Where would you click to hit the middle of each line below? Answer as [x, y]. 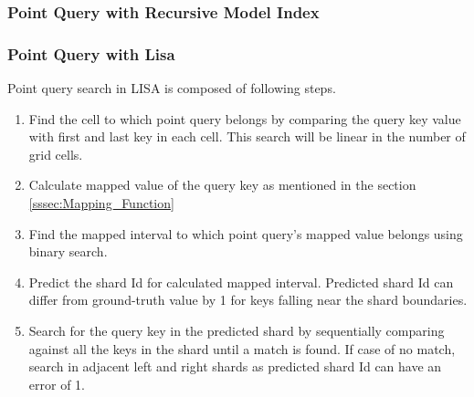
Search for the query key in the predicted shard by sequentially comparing [237, 330]
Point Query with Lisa [91, 53]
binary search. [68, 251]
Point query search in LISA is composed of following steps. [172, 88]
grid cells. [56, 154]
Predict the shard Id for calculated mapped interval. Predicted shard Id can [241, 282]
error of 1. [57, 384]
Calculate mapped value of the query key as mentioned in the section [222, 185]
